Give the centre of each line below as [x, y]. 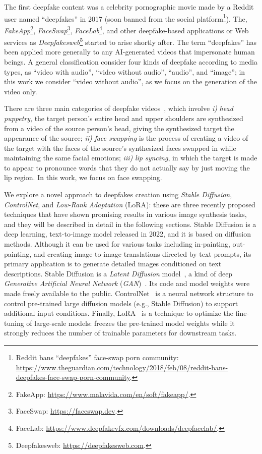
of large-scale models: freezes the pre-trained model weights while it [130, 323]
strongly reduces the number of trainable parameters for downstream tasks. [120, 333]
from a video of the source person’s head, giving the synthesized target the [119, 128]
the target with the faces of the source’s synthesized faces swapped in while [120, 148]
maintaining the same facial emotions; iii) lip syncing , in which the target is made [131, 158]
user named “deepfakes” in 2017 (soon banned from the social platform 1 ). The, [126, 18]
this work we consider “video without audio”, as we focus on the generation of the [131, 81]
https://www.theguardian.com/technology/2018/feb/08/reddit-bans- [122, 367]
